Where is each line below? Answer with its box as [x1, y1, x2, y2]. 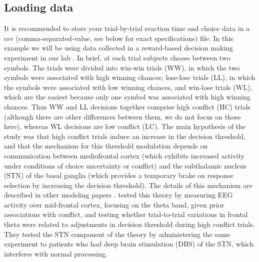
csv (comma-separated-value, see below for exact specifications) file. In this [4, 32, 233, 43]
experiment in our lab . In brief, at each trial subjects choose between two [4, 52, 230, 62]
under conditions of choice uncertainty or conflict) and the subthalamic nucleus [4, 160, 246, 170]
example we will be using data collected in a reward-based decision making [4, 42, 233, 53]
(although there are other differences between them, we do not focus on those [4, 111, 241, 121]
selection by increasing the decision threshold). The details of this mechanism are [4, 179, 252, 190]
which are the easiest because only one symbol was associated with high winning [4, 91, 250, 102]
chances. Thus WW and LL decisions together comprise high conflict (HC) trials [4, 101, 250, 111]
